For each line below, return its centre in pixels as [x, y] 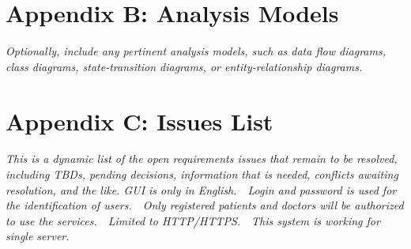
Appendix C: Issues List [140, 121]
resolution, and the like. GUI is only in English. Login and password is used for [201, 189]
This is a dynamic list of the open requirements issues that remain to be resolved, [202, 158]
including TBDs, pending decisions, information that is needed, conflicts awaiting [202, 174]
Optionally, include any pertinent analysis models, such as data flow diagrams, [196, 51]
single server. [38, 236]
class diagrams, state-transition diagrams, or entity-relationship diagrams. [184, 66]
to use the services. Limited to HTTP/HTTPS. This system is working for [193, 220]
